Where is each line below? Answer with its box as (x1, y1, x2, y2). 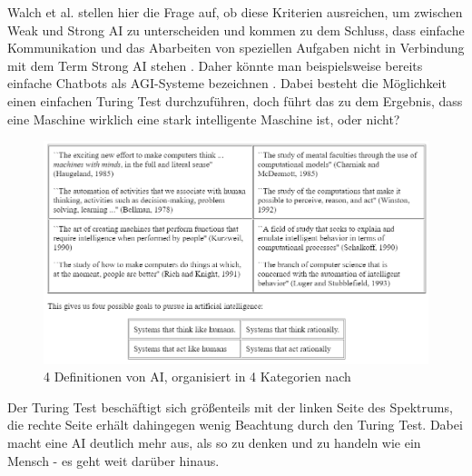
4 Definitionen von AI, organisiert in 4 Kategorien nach (44, 367, 351, 386)
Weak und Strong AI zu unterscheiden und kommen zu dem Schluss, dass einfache (7, 20, 465, 39)
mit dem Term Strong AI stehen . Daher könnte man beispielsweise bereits (7, 55, 423, 74)
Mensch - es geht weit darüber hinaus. (7, 451, 220, 470)
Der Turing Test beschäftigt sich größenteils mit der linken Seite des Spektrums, (7, 397, 453, 416)
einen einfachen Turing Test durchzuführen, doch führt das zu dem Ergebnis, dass (7, 91, 463, 110)
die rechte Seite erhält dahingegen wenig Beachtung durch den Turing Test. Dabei (7, 415, 463, 434)
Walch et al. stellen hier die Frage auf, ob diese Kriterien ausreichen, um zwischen (7, 3, 463, 21)
